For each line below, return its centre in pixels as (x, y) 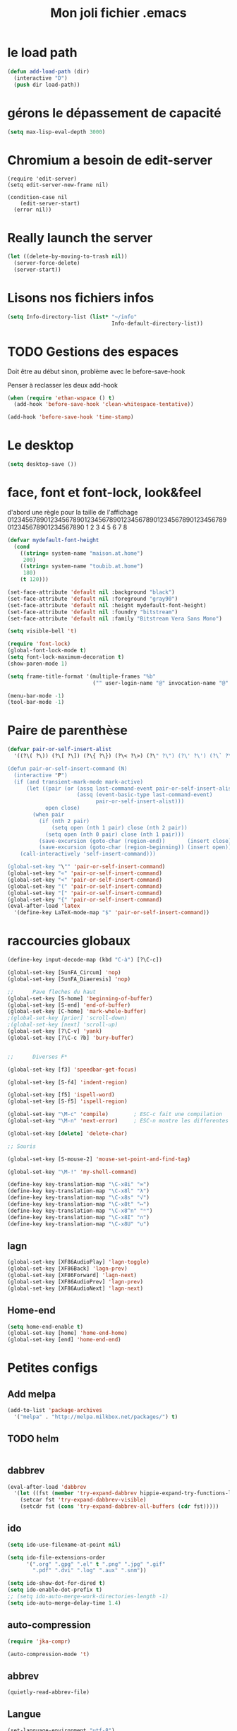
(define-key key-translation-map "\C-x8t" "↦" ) (79, 1204)
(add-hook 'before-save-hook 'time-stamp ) (71, 417)
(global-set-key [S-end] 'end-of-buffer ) (69, 1005)
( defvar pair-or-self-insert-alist (60, 750)
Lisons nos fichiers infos (81, 298)
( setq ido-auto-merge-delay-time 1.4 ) (64, 1603)
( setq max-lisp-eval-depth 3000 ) (56, 132)
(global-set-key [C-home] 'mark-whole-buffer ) (77, 1012)
